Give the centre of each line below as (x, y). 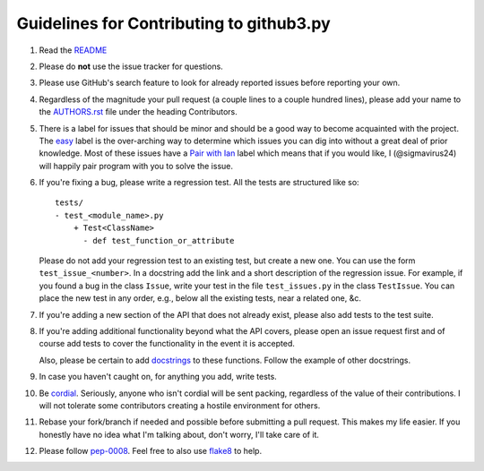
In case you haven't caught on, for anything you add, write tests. (158, 377)
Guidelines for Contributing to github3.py (173, 23)
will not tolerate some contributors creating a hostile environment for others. (180, 405)
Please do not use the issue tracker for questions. (131, 66)
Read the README (73, 50)
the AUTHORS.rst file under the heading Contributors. (138, 112)
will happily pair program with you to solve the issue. (136, 166)
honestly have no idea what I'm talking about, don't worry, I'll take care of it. (179, 434)
